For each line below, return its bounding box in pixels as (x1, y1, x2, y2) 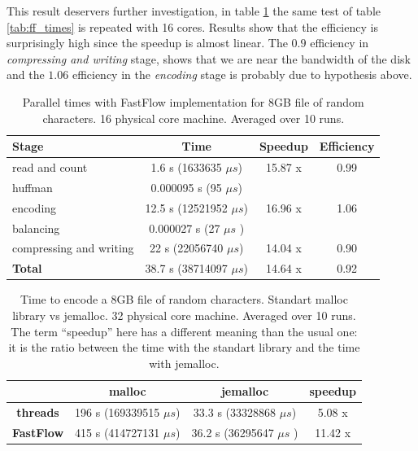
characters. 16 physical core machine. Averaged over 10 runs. (42, 109, 345, 126)
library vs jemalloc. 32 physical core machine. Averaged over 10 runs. (12, 306, 356, 323)
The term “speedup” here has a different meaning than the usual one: (11, 322, 358, 339)
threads (16, 404, 59, 421)
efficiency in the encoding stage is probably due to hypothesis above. (72, 66, 412, 83)
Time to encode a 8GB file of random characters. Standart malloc (20, 291, 348, 308)
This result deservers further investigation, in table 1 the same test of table (7, 2, 381, 19)
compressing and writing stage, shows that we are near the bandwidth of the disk (7, 50, 411, 67)
